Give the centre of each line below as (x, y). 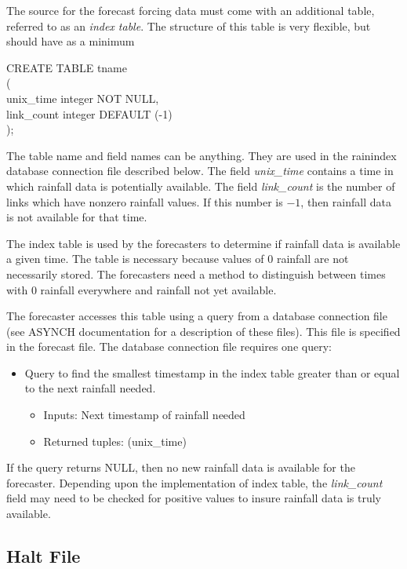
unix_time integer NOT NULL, (83, 98)
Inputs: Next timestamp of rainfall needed (144, 415)
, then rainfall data (346, 201)
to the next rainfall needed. (90, 388)
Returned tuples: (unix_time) (115, 441)
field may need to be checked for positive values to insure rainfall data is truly (194, 498)
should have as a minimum (71, 41)
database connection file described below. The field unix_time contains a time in (200, 171)
